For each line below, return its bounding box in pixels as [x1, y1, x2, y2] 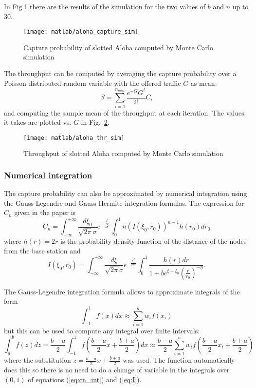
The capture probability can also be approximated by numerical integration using [4, 188, 247, 198]
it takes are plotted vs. [4, 117, 72, 127]
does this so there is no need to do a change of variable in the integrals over [4, 365, 230, 375]
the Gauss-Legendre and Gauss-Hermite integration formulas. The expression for [4, 197, 244, 208]
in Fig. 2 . [81, 117, 110, 127]
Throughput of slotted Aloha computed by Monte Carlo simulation [23, 148, 223, 158]
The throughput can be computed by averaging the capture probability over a [4, 68, 237, 78]
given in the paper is [14, 207, 76, 217]
